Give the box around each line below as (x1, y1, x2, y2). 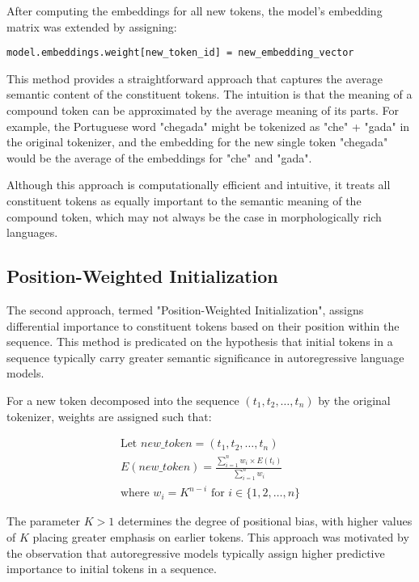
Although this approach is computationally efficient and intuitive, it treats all (6, 176, 391, 193)
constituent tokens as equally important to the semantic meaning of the (6, 192, 362, 209)
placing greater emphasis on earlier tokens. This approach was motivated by (32, 528, 409, 545)
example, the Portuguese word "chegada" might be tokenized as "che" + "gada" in (6, 117, 410, 134)
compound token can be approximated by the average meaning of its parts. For (6, 102, 400, 119)
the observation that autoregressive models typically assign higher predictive (6, 544, 385, 561)
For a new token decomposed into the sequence (6, 391, 239, 408)
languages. (6, 224, 58, 241)
